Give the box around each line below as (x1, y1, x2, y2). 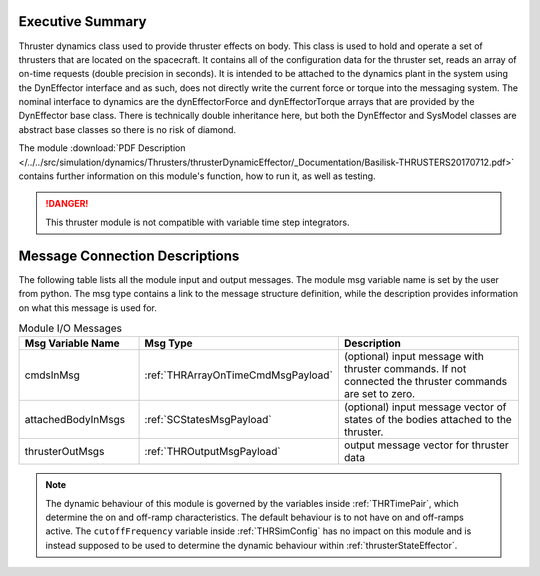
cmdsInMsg (24, 368, 80, 382)
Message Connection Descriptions (18, 247, 240, 264)
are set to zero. (343, 387, 415, 401)
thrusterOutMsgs (24, 445, 105, 459)
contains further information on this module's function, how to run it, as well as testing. (18, 170, 376, 182)
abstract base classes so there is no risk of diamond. (18, 123, 237, 135)
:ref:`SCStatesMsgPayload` (144, 413, 272, 427)
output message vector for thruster (343, 438, 509, 452)
